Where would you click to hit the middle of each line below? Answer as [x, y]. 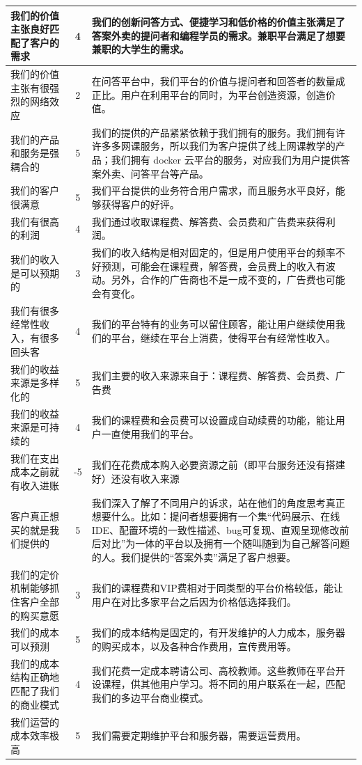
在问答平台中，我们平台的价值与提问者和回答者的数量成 [218, 80]
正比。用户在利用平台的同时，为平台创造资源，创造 [208, 94]
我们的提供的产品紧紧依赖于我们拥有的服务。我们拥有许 [218, 132]
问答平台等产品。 [170, 173]
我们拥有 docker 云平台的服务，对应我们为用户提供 [226, 159]
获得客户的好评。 [140, 204]
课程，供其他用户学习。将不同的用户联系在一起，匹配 [223, 684]
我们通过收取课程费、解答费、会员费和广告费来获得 [208, 221]
